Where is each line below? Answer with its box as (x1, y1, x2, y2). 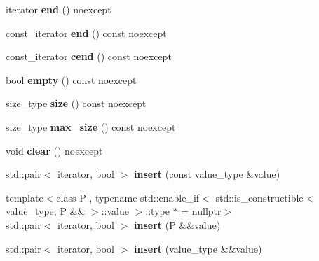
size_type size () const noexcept (6, 96, 147, 111)
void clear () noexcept (6, 143, 103, 157)
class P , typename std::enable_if (56, 190, 200, 204)
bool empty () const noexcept (6, 72, 137, 87)
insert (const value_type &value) (134, 167, 280, 181)
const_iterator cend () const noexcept (6, 49, 172, 64)
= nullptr (181, 204, 222, 218)
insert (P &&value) (134, 217, 221, 232)
